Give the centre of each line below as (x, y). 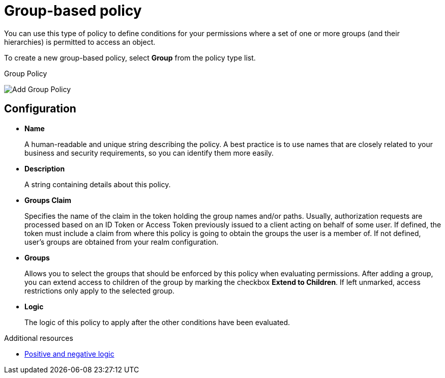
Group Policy (26, 73)
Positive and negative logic (69, 354)
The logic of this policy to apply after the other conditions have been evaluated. (157, 322)
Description (45, 168)
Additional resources (39, 338)
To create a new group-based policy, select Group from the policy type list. (130, 57)
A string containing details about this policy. (98, 184)
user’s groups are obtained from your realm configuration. (122, 242)
